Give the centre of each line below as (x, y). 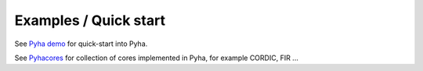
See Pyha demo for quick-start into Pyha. (81, 44)
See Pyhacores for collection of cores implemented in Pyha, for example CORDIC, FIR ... (157, 58)
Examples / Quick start (90, 20)
